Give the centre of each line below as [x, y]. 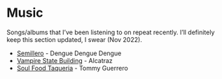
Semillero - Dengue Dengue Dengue [69, 53]
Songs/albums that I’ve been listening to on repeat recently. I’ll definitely [111, 32]
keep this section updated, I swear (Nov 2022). [75, 39]
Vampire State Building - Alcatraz [64, 60]
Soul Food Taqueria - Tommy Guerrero [72, 68]
